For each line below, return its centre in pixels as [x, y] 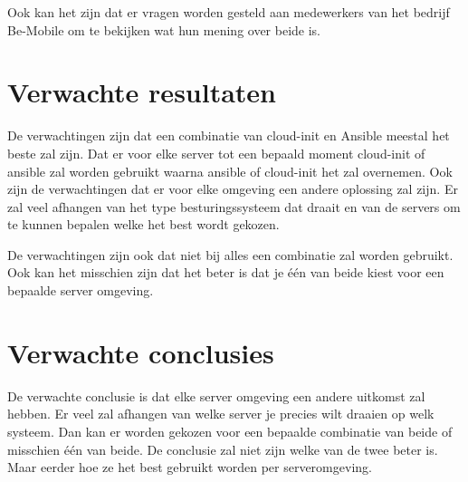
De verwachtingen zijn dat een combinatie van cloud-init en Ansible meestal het [229, 135]
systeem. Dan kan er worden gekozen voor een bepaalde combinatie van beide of [230, 431]
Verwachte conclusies [141, 352]
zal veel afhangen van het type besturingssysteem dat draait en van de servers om [234, 206]
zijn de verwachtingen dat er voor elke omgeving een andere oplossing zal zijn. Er [233, 189]
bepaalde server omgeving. [81, 290]
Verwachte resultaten [142, 92]
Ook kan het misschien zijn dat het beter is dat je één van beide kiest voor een [226, 272]
